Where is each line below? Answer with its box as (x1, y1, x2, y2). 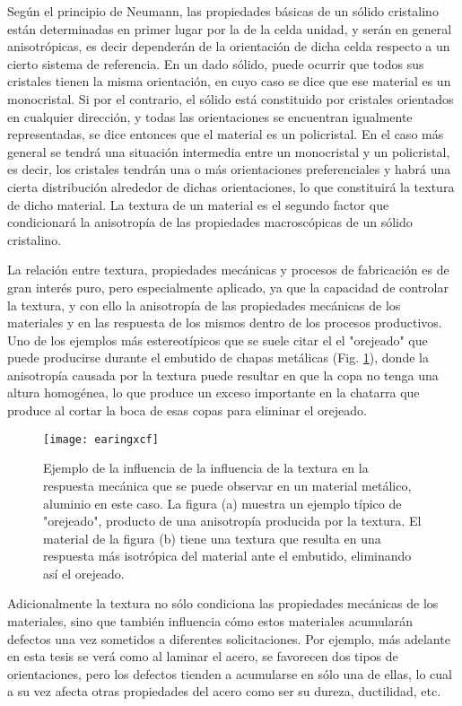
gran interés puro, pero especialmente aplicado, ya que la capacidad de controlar (7, 277, 449, 296)
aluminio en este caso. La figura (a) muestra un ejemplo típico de (43, 493, 402, 512)
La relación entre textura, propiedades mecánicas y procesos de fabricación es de (7, 260, 449, 279)
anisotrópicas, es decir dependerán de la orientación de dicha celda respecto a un (7, 37, 450, 56)
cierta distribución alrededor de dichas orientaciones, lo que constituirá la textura (7, 177, 455, 196)
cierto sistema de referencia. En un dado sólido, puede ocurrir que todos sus (7, 54, 424, 73)
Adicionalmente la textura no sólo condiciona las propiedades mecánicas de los (7, 594, 439, 613)
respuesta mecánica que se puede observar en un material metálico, (43, 475, 412, 494)
